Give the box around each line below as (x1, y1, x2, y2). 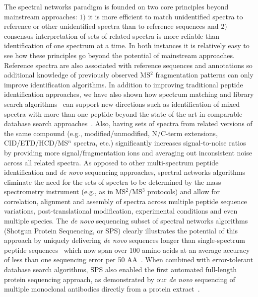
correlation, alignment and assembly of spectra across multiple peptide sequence (4, 196, 247, 206)
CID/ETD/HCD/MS (4, 138, 68, 148)
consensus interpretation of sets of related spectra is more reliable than (4, 30, 219, 41)
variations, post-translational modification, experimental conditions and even (4, 206, 238, 216)
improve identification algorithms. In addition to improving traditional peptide (4, 79, 243, 89)
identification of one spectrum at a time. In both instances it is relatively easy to (4, 40, 250, 51)
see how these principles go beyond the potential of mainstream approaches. (4, 50, 235, 60)
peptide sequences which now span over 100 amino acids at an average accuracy (4, 244, 250, 255)
